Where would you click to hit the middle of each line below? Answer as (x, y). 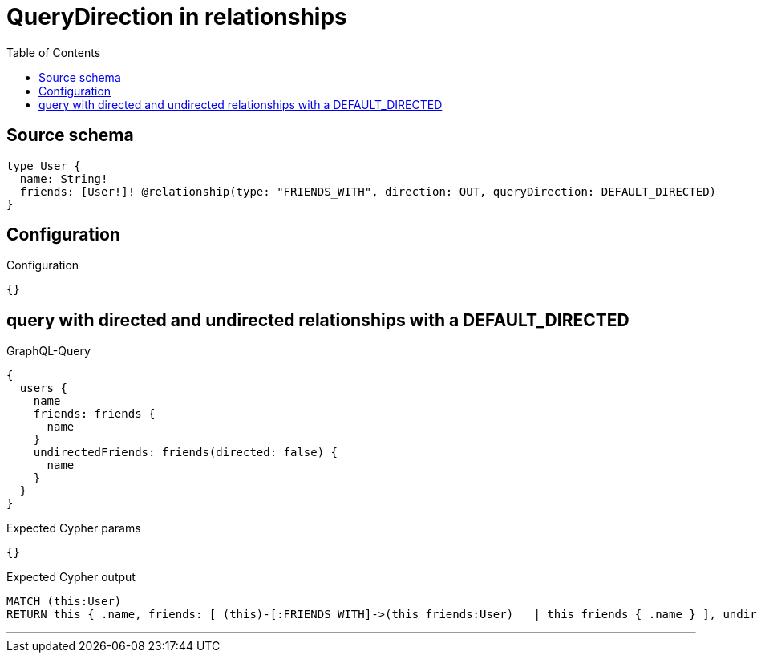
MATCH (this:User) (64, 602)
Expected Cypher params (74, 528)
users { (43, 388)
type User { (44, 166)
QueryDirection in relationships (177, 17)
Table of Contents (54, 52)
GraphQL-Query (49, 351)
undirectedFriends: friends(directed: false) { (186, 453)
